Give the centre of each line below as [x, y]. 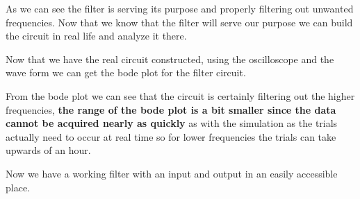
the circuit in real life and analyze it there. [96, 36]
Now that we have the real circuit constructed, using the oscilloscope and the [170, 59]
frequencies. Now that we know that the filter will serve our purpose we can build [179, 22]
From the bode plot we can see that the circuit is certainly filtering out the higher [180, 95]
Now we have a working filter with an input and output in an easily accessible [172, 173]
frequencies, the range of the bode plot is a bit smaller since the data [171, 109]
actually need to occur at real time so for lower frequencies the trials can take [171, 136]
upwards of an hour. [48, 150]
